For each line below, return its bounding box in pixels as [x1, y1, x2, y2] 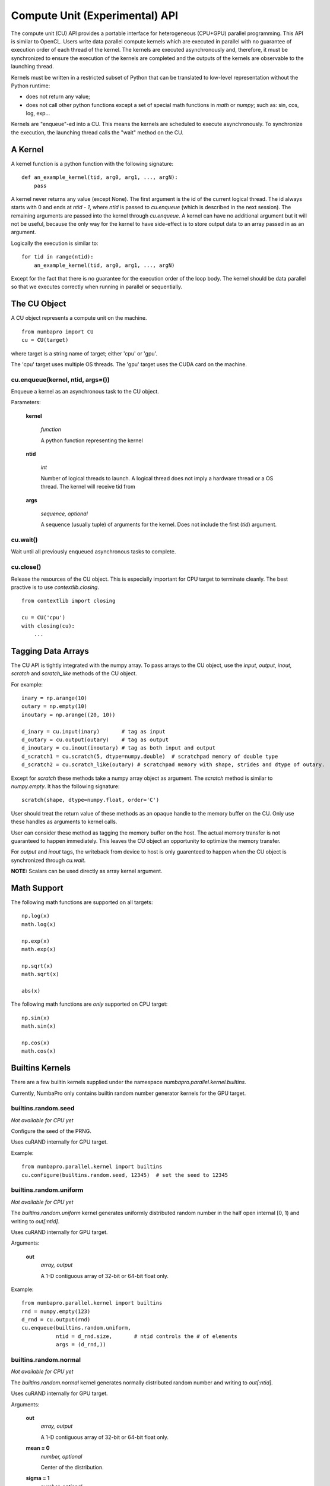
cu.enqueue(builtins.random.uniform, [21, 1324, 132, 1331]
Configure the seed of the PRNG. [11, 1128, 92, 1135]
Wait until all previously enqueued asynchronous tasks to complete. [11, 548, 176, 555]
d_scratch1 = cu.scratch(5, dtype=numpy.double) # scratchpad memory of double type [21, 753, 278, 760]
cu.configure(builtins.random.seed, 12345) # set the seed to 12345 [21, 1172, 229, 1178]
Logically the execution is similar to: [11, 240, 99, 247]
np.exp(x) [21, 937, 50, 945]
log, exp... [26, 110, 50, 117]
